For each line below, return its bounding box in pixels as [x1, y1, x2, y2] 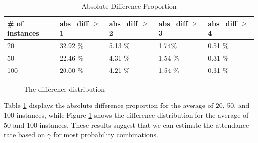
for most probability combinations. [53, 129, 158, 140]
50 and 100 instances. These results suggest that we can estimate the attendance [4, 119, 249, 130]
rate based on [4, 129, 45, 140]
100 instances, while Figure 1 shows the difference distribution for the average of [4, 110, 249, 120]
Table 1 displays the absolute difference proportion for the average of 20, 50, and [4, 100, 250, 110]
